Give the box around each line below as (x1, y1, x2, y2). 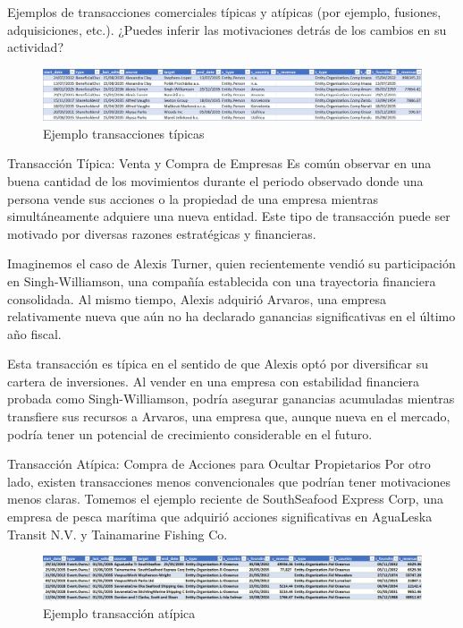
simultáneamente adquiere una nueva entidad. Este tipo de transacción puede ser (7, 207, 450, 225)
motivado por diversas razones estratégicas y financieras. (7, 224, 316, 242)
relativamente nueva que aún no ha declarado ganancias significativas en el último (7, 307, 456, 326)
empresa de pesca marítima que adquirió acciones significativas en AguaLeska (7, 507, 433, 526)
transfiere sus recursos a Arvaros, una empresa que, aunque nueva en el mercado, (7, 407, 450, 426)
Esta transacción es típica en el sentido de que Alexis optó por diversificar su (7, 354, 429, 373)
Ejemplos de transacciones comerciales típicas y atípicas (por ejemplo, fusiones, (7, 3, 442, 21)
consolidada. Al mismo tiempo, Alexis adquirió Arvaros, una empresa (7, 289, 387, 308)
